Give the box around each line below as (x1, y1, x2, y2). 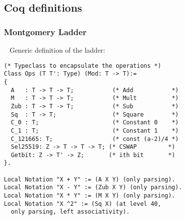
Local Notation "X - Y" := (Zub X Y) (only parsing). (4, 184, 183, 191)
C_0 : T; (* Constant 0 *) (11, 119, 179, 126)
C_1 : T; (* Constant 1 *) (11, 127, 179, 134)
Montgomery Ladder (4, 25, 87, 38)
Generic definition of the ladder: (9, 45, 105, 55)
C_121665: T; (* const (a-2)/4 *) (11, 135, 179, 142)
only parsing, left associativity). (11, 208, 130, 216)
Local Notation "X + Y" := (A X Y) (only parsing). (4, 176, 175, 183)
